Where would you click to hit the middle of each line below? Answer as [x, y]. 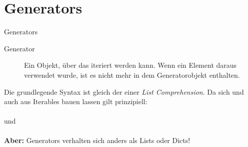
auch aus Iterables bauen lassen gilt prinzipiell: [76, 101]
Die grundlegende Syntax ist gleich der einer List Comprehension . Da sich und [124, 91]
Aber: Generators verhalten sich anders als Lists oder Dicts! [97, 140]
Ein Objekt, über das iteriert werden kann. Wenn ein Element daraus [130, 65]
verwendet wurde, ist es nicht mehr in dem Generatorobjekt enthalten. [132, 74]
